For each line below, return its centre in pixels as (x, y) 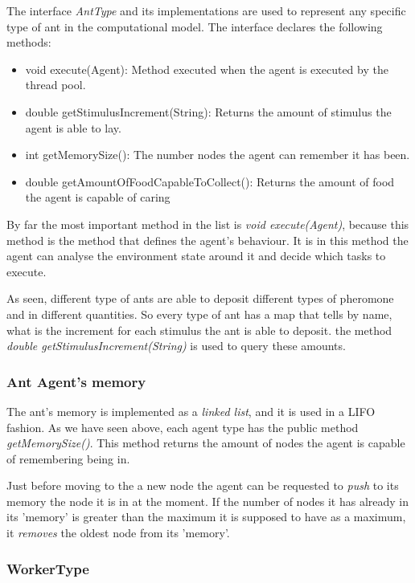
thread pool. (55, 85)
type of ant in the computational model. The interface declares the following (195, 26)
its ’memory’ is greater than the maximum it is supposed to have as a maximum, (206, 517)
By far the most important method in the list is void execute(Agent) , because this (208, 224)
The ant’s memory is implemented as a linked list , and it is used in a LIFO (191, 411)
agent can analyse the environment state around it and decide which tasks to (196, 256)
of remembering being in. (68, 458)
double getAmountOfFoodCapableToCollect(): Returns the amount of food (210, 181)
